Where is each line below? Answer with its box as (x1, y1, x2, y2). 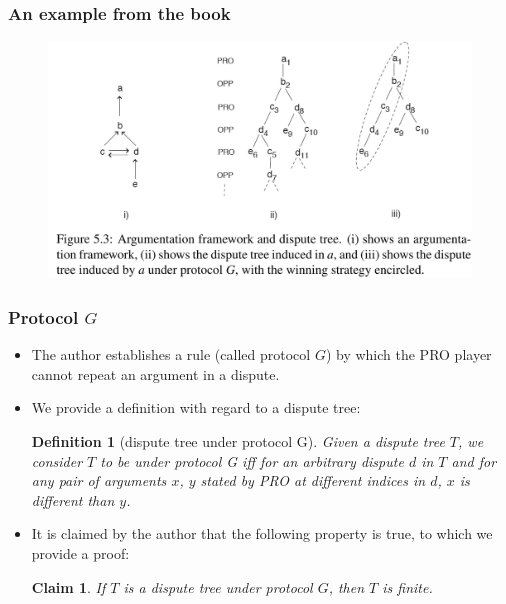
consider (31, 450, 83, 471)
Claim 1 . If (31, 576, 106, 597)
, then (328, 576, 365, 597)
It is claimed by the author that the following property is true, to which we (31, 523, 493, 544)
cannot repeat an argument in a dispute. (31, 363, 280, 384)
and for (451, 450, 497, 471)
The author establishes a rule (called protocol (31, 344, 311, 365)
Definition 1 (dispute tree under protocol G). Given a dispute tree (31, 431, 445, 452)
